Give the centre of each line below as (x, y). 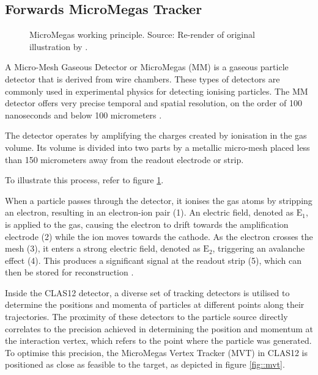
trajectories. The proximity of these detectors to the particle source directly (146, 317)
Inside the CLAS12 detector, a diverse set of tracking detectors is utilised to (147, 292)
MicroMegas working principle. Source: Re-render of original (142, 35)
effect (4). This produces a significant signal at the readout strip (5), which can (153, 260)
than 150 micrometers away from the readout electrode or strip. (124, 159)
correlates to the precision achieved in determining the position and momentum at (159, 328)
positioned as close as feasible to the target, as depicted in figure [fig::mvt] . (145, 364)
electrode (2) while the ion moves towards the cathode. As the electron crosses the (159, 236)
